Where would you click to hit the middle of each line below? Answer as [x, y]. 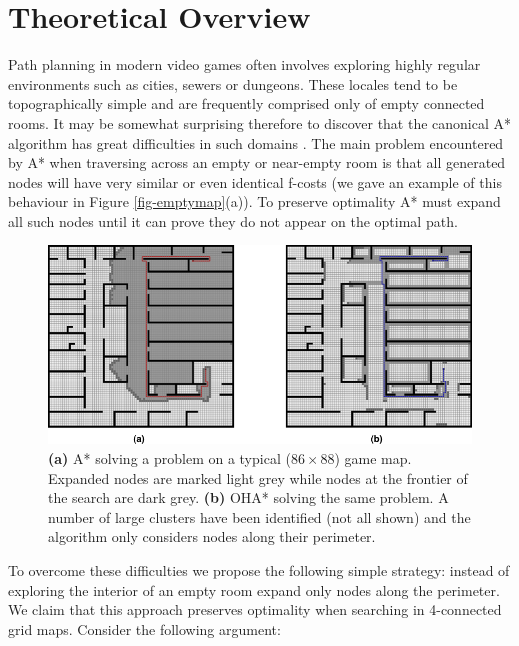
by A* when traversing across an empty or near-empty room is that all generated [257, 162]
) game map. [373, 457]
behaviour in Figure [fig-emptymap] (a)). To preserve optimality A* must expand [254, 201]
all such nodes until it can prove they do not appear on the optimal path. [233, 220]
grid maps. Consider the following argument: [144, 628]
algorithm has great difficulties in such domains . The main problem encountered [256, 142]
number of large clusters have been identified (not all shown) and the [259, 516]
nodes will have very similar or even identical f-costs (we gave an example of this [255, 181]
